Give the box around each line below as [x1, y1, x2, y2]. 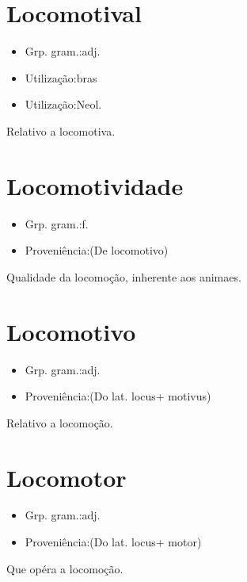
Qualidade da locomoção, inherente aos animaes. [6, 268, 241, 285]
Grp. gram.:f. [25, 215, 89, 232]
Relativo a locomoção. [6, 414, 113, 431]
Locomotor [6, 461, 127, 493]
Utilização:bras [25, 69, 97, 86]
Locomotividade [6, 169, 184, 201]
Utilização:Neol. [25, 96, 102, 113]
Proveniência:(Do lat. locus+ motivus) [25, 388, 211, 404]
